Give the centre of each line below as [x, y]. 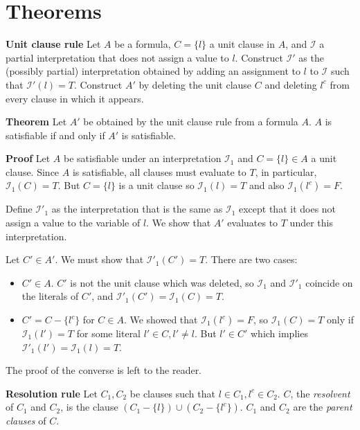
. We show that [179, 223]
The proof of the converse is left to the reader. [104, 370]
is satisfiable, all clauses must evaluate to [159, 171]
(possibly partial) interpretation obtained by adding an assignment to [153, 71]
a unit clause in [242, 44]
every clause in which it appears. [75, 98]
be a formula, [143, 44]
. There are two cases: [251, 259]
